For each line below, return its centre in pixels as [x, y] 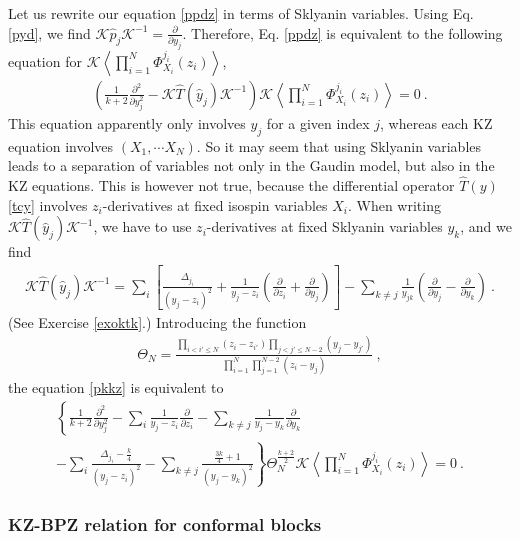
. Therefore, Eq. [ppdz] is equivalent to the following [342, 32]
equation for [45, 60]
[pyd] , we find [49, 32]
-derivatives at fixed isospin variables [215, 204]
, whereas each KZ [436, 122]
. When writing [394, 204]
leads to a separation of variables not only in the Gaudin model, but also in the [251, 165]
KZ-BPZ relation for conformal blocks [165, 523]
